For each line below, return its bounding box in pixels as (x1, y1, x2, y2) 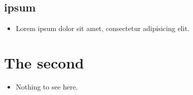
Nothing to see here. (16, 81, 78, 91)
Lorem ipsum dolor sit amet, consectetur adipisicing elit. (16, 23, 189, 33)
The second (4, 52, 84, 72)
